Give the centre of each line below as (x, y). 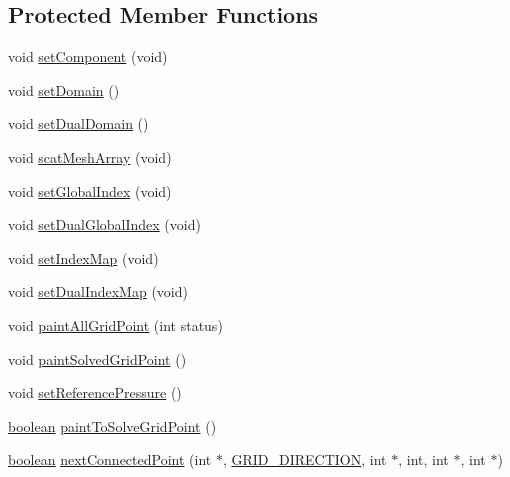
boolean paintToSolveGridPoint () (112, 425)
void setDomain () (64, 89)
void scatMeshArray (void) (90, 156)
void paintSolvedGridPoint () (97, 358)
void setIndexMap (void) (83, 257)
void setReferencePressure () (95, 392)
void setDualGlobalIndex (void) (104, 224)
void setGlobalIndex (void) (90, 190)
